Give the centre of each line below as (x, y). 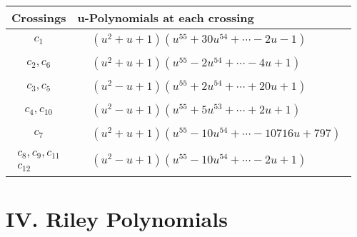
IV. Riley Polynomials (117, 219)
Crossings (39, 17)
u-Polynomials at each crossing (166, 17)
